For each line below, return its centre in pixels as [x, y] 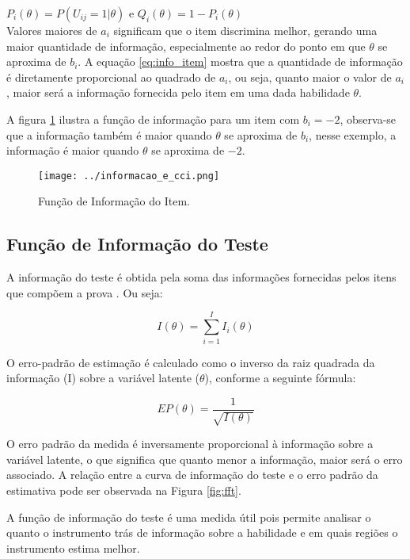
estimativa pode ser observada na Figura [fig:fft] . [124, 490]
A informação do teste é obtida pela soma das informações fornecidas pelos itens [201, 277]
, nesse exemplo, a [353, 134]
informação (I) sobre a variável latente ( [103, 378]
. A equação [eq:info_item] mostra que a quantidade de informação [240, 61]
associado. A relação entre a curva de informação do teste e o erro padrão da [192, 475]
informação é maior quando [73, 150]
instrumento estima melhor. [73, 548]
